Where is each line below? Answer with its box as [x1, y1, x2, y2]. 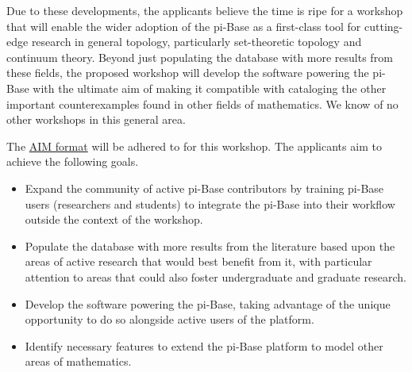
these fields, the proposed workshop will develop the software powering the [6, 64, 369, 81]
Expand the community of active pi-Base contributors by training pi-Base [25, 179, 384, 196]
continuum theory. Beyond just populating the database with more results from [6, 48, 393, 65]
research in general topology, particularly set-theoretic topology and [31, 33, 362, 50]
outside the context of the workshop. [25, 211, 203, 228]
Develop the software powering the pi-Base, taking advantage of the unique [25, 295, 391, 312]
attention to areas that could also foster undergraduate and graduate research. [25, 268, 406, 285]
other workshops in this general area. [6, 111, 186, 128]
